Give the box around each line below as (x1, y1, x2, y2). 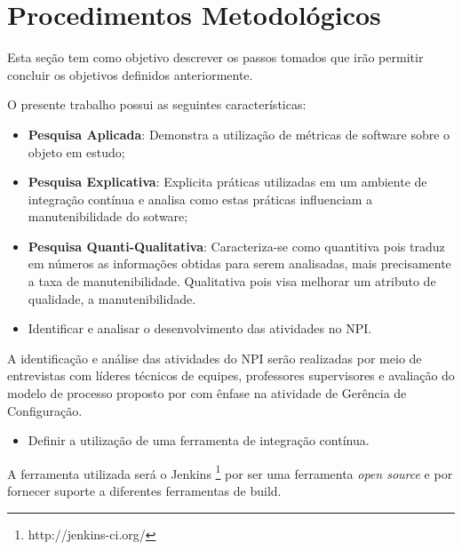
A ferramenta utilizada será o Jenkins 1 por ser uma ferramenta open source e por (7, 461, 453, 482)
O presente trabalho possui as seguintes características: (7, 95, 307, 114)
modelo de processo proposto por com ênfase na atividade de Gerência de (7, 384, 407, 403)
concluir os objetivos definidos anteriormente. (7, 65, 253, 84)
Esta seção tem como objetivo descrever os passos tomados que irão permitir (7, 48, 424, 67)
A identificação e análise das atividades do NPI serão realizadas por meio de (7, 348, 422, 367)
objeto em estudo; (28, 142, 125, 161)
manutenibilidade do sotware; (28, 207, 188, 226)
